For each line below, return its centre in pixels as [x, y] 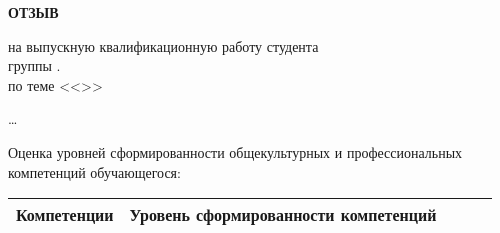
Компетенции [65, 215]
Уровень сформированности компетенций [283, 215]
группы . [34, 65]
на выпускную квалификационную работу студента [163, 45]
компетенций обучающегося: [94, 171]
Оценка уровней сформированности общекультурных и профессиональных [235, 151]
